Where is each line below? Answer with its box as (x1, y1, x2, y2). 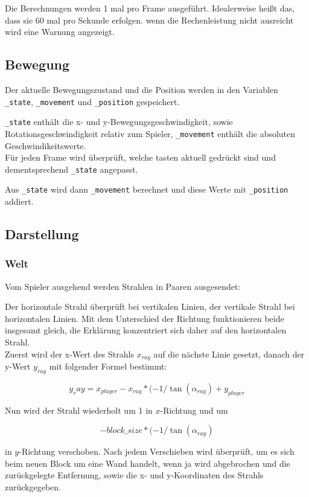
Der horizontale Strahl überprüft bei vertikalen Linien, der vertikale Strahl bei (5, 300, 295, 313)
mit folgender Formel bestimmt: (49, 360, 167, 373)
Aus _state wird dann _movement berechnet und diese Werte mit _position (5, 183, 288, 196)
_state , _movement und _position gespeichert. (5, 95, 180, 107)
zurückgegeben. (5, 481, 61, 493)
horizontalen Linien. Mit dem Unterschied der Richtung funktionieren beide (5, 312, 284, 324)
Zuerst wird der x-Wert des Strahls (5, 347, 134, 360)
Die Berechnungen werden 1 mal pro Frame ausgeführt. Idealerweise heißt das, (5, 2, 295, 14)
